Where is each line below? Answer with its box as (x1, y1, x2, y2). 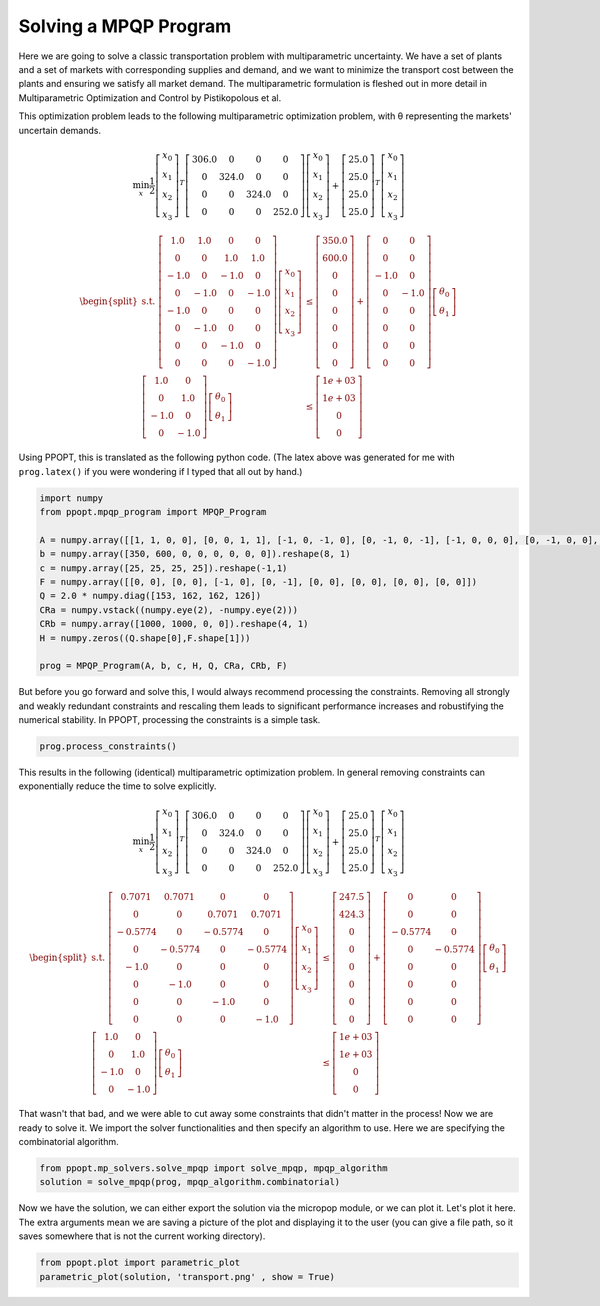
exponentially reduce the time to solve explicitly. (18, 780, 217, 792)
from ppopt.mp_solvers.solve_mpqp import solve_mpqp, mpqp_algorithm (39, 1163, 388, 1174)
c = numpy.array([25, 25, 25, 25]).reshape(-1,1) (39, 562, 288, 574)
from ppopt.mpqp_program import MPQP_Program (39, 506, 267, 518)
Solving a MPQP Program (18, 15, 232, 37)
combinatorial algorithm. (18, 1136, 119, 1148)
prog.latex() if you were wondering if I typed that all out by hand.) (18, 465, 303, 477)
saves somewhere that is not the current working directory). (18, 1230, 266, 1242)
